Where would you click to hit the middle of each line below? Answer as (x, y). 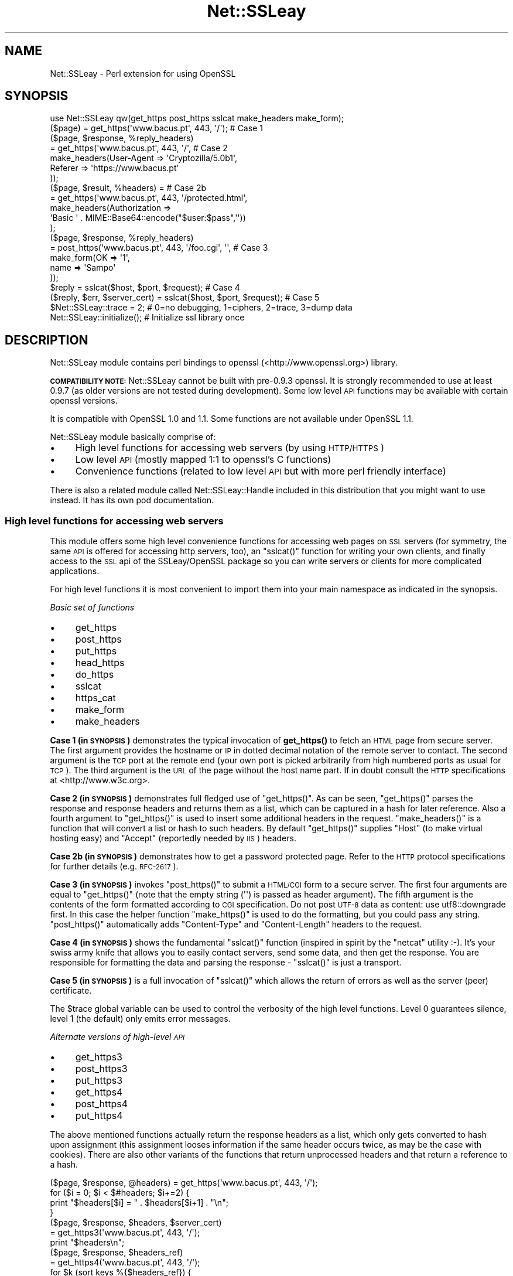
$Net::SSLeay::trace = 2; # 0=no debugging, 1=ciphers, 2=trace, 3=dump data (201, 308)
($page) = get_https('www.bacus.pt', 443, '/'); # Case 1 (156, 128)
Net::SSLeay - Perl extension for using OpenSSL (143, 73)
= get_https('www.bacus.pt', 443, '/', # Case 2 (139, 148)
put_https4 (99, 1116)
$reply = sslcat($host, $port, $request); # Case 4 (145, 288)
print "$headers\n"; (87, 1243)
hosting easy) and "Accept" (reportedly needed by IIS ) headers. (173, 838)
